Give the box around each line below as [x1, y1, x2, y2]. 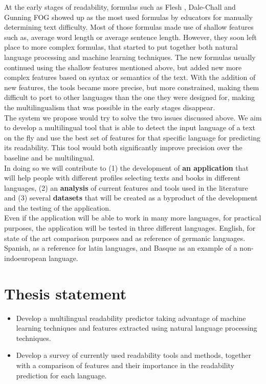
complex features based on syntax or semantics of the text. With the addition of [4, 72, 256, 83]
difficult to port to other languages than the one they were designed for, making [4, 92, 255, 103]
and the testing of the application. [4, 202, 111, 213]
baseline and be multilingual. [4, 152, 95, 163]
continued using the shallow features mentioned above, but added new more [4, 62, 242, 72]
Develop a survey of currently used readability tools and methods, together [16, 350, 252, 360]
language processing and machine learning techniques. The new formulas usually [4, 51, 256, 62]
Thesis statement [4, 282, 127, 304]
